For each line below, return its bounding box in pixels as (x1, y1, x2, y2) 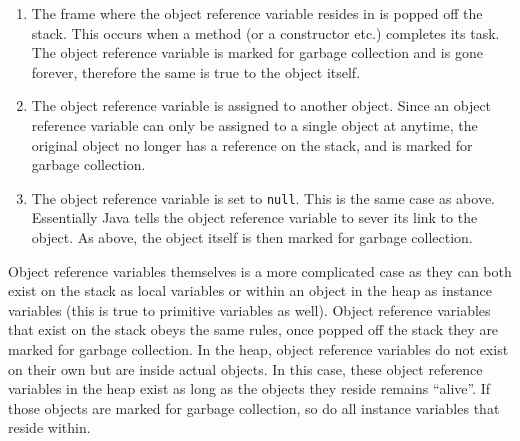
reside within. (8, 417, 91, 438)
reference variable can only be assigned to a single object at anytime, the (31, 114, 478, 135)
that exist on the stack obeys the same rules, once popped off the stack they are (8, 319, 499, 340)
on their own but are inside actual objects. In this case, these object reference (8, 358, 483, 379)
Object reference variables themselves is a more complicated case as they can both (8, 260, 512, 281)
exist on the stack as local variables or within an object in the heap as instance (8, 280, 492, 301)
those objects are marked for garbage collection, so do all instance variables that (8, 397, 500, 418)
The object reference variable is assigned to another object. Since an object (31, 95, 492, 116)
